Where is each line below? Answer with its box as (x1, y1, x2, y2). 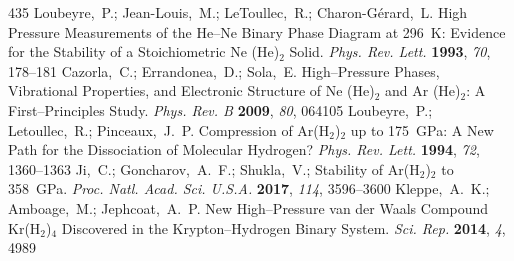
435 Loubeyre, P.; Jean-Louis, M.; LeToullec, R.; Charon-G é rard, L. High (8, 2, 468, 22)
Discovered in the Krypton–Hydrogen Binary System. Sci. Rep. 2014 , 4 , (61, 217, 506, 238)
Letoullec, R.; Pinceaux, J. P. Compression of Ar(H (8, 119, 330, 140)
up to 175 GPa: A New (350, 119, 494, 140)
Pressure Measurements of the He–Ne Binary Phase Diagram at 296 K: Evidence (8, 21, 506, 42)
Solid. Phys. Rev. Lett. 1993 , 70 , (289, 41, 491, 62)
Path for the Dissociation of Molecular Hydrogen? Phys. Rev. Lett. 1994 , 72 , (8, 139, 480, 160)
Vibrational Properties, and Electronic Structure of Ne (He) (8, 80, 375, 101)
